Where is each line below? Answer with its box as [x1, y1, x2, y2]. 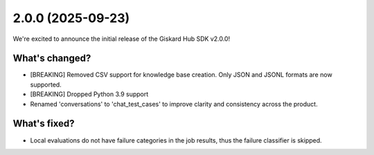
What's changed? [12, 53, 91, 64]
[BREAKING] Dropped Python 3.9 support [30, 90, 149, 98]
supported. [30, 80, 62, 89]
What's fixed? [12, 118, 75, 129]
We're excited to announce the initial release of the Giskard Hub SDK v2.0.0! [12, 35, 231, 43]
